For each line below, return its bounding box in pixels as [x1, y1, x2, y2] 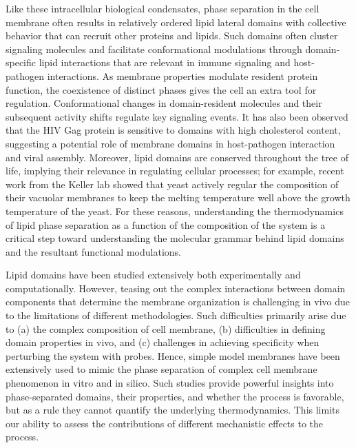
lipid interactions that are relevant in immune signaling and [39, 55, 291, 70]
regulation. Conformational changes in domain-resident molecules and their [6, 96, 322, 110]
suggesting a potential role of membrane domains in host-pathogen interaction [6, 136, 335, 150]
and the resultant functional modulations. [6, 244, 181, 258]
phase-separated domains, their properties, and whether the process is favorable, [6, 389, 344, 403]
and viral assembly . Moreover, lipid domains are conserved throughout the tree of [6, 150, 348, 164]
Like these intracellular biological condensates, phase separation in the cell [6, 1, 320, 15]
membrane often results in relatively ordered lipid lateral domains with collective [6, 14, 346, 29]
